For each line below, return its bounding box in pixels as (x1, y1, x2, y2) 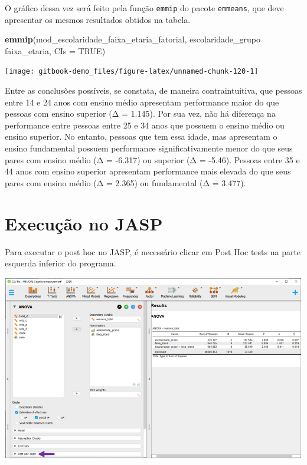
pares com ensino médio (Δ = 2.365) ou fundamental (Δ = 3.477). (5, 176, 246, 189)
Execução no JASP (5, 211, 163, 235)
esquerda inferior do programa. (5, 257, 116, 269)
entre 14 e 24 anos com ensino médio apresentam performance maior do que (5, 95, 279, 108)
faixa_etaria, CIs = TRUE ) (5, 44, 106, 57)
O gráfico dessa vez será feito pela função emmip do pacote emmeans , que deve (5, 2, 284, 14)
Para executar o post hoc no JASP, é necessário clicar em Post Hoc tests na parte (5, 245, 301, 258)
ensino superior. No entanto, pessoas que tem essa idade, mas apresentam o (5, 130, 277, 143)
